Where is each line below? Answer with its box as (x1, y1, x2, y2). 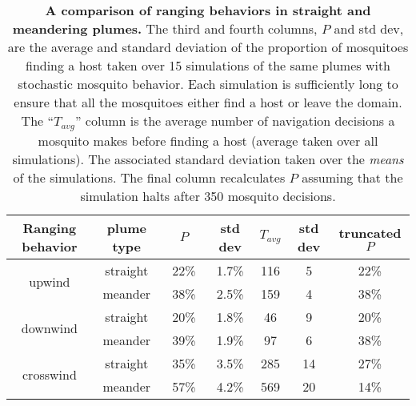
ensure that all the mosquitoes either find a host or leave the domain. (14, 93, 402, 111)
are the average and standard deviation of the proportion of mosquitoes (7, 38, 409, 56)
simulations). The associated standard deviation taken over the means (12, 149, 404, 168)
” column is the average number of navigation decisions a (74, 111, 395, 130)
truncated (338, 223, 402, 242)
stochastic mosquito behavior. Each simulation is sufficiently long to (18, 74, 398, 93)
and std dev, (334, 19, 404, 38)
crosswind (22, 365, 77, 384)
